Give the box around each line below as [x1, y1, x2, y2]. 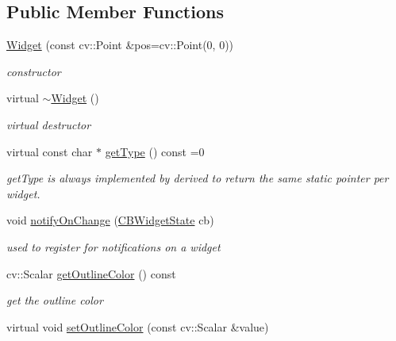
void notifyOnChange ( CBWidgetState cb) [6, 212, 214, 228]
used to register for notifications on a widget [6, 238, 221, 255]
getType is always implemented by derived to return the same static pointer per [6, 170, 389, 186]
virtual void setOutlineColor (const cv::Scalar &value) [6, 318, 269, 335]
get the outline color [6, 292, 103, 308]
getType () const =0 [105, 143, 205, 159]
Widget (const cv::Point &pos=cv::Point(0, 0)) [6, 36, 234, 53]
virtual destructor [6, 116, 91, 132]
